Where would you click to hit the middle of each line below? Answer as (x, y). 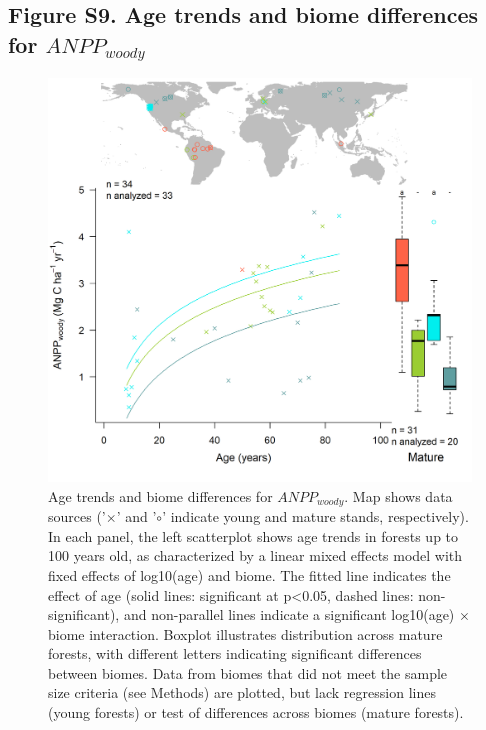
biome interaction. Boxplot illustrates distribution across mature (245, 633)
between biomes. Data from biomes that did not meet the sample (248, 672)
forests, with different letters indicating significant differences (235, 653)
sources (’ (77, 516)
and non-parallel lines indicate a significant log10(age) (289, 614)
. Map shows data (398, 495)
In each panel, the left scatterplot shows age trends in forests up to (253, 535)
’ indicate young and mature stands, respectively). (315, 516)
